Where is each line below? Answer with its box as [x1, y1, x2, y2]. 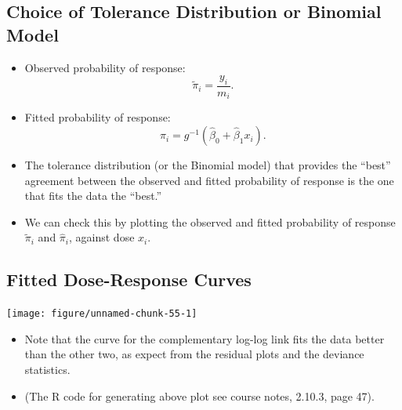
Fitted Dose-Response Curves [6, 267, 252, 292]
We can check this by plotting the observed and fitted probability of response [24, 213, 396, 230]
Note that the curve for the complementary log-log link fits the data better [24, 330, 385, 347]
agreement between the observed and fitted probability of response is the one [24, 172, 394, 188]
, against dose [69, 229, 135, 245]
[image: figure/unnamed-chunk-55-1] [6, 308, 197, 320]
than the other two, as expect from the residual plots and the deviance [24, 346, 364, 362]
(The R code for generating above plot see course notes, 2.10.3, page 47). [24, 387, 375, 404]
